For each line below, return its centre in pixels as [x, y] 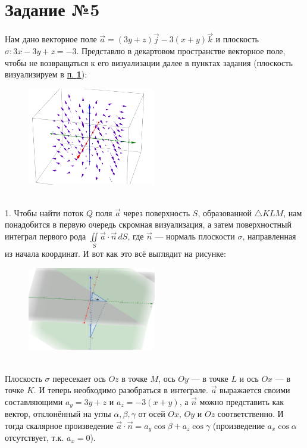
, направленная [269, 236]
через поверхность [157, 212]
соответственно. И [250, 414]
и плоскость [237, 39]
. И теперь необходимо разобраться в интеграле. [121, 390]
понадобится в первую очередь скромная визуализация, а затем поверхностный [148, 224]
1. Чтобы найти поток [44, 212]
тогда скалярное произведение [59, 425]
